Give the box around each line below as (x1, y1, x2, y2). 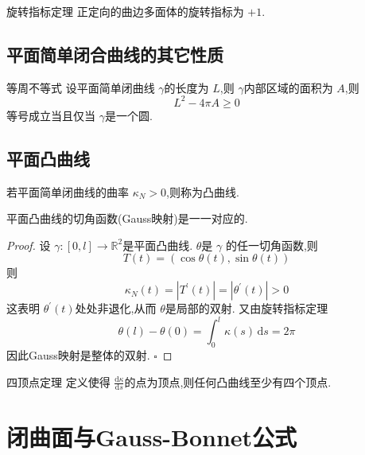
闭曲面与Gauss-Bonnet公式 (6, 420, 297, 453)
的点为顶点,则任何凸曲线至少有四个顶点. (124, 373, 332, 390)
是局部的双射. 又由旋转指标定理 (165, 300, 328, 317)
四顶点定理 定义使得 (6, 373, 111, 390)
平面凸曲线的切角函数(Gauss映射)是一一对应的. (6, 210, 248, 227)
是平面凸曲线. (122, 236, 193, 253)
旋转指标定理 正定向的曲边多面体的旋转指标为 (6, 3, 244, 19)
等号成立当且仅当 (6, 107, 95, 123)
